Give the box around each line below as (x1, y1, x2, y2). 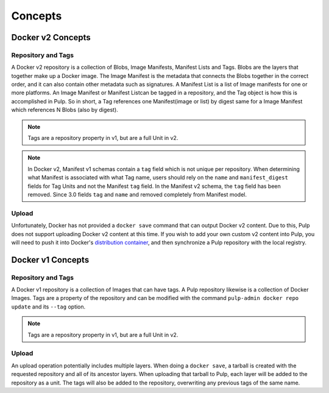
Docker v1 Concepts (11, 254, 90, 265)
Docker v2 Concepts (11, 32, 91, 43)
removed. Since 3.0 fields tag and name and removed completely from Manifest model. (27, 191, 247, 198)
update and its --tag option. (11, 303, 86, 310)
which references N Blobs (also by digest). (11, 106, 118, 114)
